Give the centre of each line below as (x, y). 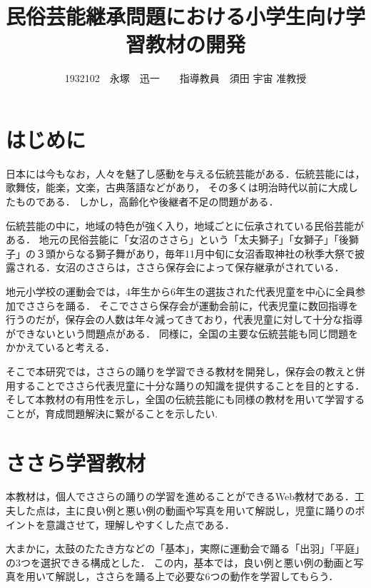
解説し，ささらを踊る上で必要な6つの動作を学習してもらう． (197, 576)
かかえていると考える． (60, 347)
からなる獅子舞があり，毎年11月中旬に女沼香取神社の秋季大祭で (205, 253)
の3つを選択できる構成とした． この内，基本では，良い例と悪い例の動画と (180, 562)
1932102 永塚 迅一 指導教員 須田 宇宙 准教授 (185, 78)
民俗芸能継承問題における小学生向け (176, 16)
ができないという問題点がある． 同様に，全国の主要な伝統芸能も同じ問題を (182, 333)
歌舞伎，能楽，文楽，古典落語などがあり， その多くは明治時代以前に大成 (177, 187)
